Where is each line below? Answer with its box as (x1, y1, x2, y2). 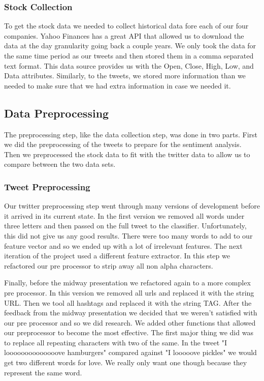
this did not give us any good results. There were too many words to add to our (4, 230, 253, 241)
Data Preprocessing (4, 105, 109, 121)
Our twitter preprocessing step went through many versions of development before (4, 200, 260, 211)
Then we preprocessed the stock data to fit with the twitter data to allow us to (4, 149, 250, 159)
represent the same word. (4, 367, 82, 377)
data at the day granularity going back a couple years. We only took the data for (4, 40, 256, 51)
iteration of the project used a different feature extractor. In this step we (4, 250, 230, 261)
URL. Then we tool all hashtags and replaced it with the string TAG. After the (4, 297, 252, 308)
